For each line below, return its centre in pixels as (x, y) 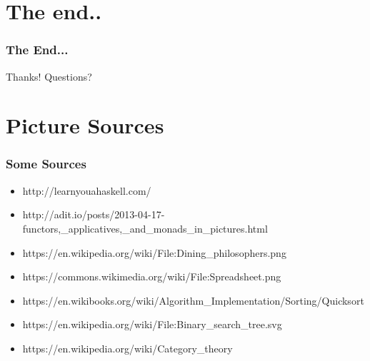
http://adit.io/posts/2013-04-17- (94, 214)
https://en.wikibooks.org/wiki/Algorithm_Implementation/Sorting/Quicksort (193, 300)
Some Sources (46, 164)
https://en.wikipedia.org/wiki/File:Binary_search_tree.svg (152, 324)
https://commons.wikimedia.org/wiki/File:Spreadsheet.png (152, 276)
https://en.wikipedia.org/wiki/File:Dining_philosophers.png (154, 252)
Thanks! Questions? (49, 76)
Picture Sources (85, 125)
